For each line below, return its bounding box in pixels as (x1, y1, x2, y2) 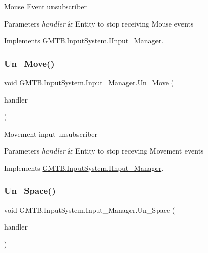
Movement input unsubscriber (4, 128, 98, 139)
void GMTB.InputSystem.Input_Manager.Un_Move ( (4, 77, 174, 87)
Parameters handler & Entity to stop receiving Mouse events (4, 18, 194, 29)
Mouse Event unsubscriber (4, 1, 87, 11)
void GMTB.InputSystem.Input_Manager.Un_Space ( (4, 204, 175, 215)
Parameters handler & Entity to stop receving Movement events (4, 145, 204, 156)
